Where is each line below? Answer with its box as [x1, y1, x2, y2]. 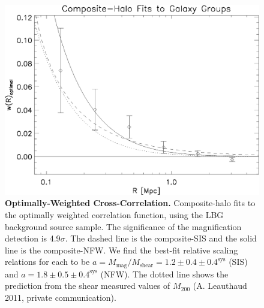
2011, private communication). [5, 291, 116, 303]
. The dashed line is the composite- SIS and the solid [65, 232, 257, 244]
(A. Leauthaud [193, 279, 247, 292]
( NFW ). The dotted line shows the [100, 267, 229, 280]
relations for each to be [5, 255, 90, 268]
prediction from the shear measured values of [5, 279, 170, 292]
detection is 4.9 [5, 232, 61, 244]
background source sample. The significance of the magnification [5, 220, 242, 232]
